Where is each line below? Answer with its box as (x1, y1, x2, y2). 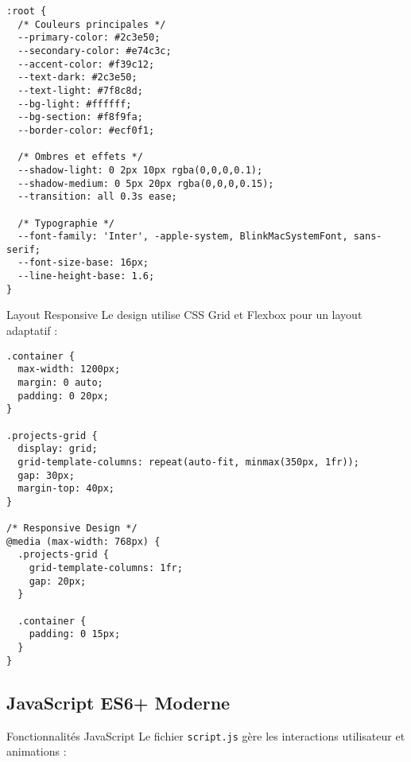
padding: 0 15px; (29, 628, 121, 640)
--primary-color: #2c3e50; (17, 32, 161, 44)
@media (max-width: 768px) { (6, 535, 161, 547)
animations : (6, 743, 67, 760)
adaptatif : (6, 322, 58, 339)
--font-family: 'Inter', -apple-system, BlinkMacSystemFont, (17, 231, 348, 243)
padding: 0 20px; (17, 390, 109, 402)
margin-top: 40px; (17, 483, 115, 495)
